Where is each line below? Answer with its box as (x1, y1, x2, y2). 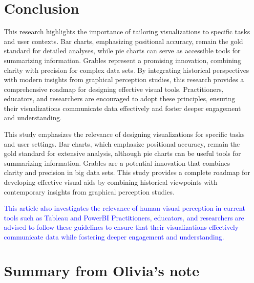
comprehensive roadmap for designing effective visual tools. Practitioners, (4, 84, 224, 94)
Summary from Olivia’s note (4, 260, 200, 280)
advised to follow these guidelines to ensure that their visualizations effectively (4, 222, 239, 232)
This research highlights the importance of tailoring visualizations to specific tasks (4, 26, 250, 37)
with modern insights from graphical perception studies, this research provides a (4, 74, 244, 85)
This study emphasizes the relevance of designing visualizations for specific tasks (4, 129, 245, 139)
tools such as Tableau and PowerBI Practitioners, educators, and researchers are (4, 212, 244, 222)
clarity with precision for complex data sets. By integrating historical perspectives (4, 65, 249, 75)
